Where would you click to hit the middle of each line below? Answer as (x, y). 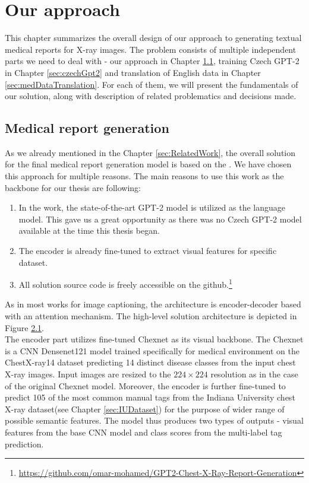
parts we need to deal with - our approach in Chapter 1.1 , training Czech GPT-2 (152, 61)
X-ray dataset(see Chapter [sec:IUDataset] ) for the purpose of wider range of (145, 409)
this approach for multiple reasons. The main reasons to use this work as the (144, 176)
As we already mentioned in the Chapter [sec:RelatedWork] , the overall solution (150, 152)
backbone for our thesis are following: (73, 187)
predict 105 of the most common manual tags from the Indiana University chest (150, 397)
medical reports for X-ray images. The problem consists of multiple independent (151, 49)
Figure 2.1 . (24, 327)
